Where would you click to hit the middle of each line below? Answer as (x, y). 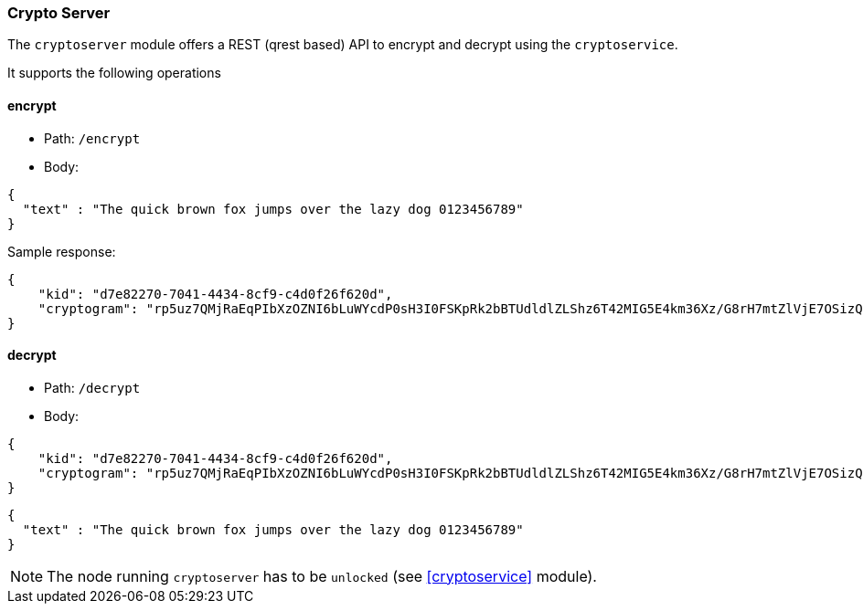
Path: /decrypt (92, 387)
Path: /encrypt (92, 138)
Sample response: (62, 251)
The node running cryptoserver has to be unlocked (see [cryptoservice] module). (322, 576)
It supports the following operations (114, 73)
